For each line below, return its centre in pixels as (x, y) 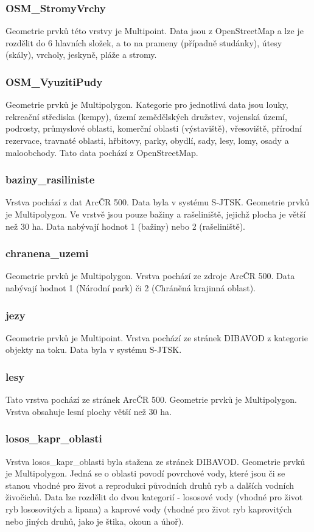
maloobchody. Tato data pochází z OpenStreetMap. (102, 152)
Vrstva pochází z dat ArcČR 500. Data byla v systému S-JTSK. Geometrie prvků (158, 202)
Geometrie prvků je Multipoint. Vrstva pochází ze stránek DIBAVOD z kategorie (157, 337)
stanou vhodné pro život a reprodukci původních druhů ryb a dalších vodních (150, 485)
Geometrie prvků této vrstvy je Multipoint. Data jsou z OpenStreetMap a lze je (155, 31)
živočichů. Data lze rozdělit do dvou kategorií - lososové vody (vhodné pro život (154, 497)
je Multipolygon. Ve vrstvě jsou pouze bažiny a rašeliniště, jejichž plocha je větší (156, 214)
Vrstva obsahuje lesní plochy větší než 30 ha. (89, 411)
